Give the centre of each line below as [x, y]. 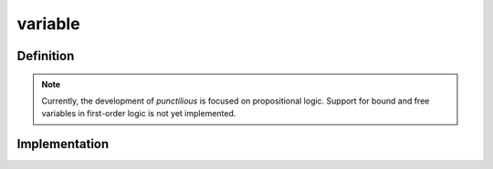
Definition [46, 56]
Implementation [63, 144]
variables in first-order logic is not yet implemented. [139, 114]
